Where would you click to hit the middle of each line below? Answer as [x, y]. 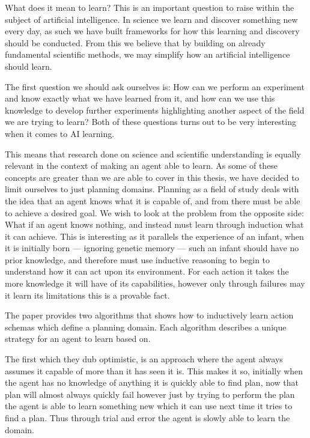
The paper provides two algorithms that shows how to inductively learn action [149, 315]
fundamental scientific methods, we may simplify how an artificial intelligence [147, 54]
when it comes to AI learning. [60, 133]
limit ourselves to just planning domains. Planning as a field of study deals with [152, 189]
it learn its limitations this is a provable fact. [87, 295]
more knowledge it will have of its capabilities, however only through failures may [155, 283]
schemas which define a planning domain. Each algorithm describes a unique [146, 327]
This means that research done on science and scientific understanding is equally [153, 154]
